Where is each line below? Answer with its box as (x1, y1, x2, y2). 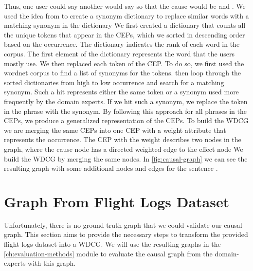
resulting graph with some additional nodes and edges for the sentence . (4, 163, 218, 173)
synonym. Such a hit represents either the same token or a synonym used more (4, 87, 239, 97)
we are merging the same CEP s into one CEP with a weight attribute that (4, 125, 226, 135)
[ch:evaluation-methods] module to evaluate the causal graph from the (4, 248, 213, 258)
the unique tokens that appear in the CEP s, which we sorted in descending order (4, 29, 245, 39)
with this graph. (28, 258, 76, 268)
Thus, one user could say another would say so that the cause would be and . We (4, 1, 246, 11)
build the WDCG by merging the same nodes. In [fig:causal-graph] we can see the (4, 153, 248, 163)
